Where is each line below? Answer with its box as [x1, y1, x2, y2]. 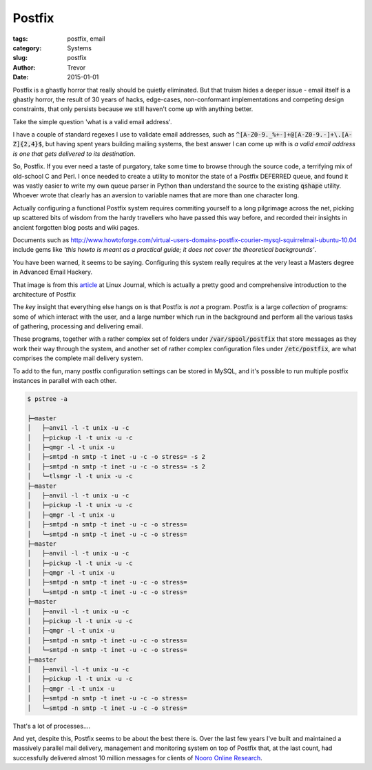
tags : [12, 34, 28, 43]
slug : [12, 54, 28, 62]
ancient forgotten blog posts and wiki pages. [12, 223, 140, 231]
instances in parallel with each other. [12, 377, 117, 385]
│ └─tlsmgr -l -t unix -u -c [27, 473, 134, 480]
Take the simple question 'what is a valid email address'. [12, 117, 172, 126]
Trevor [67, 63, 86, 72]
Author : [12, 63, 36, 72]
